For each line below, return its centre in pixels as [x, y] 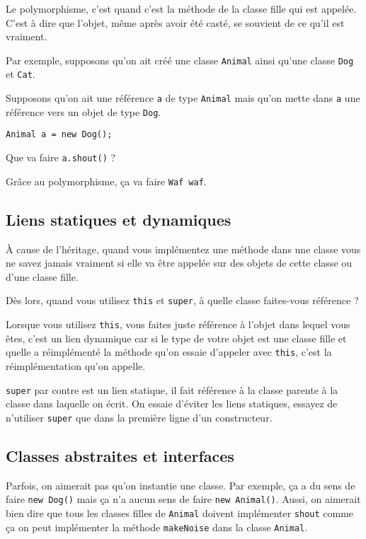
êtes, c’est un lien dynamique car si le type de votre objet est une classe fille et [176, 338]
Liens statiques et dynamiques [119, 219]
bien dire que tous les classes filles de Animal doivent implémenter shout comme [180, 512]
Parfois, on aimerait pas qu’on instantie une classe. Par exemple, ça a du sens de [181, 485]
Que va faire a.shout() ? [61, 157]
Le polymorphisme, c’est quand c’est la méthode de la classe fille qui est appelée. [181, 8]
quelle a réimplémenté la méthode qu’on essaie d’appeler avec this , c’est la [169, 352]
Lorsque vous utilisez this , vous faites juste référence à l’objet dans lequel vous [178, 324]
